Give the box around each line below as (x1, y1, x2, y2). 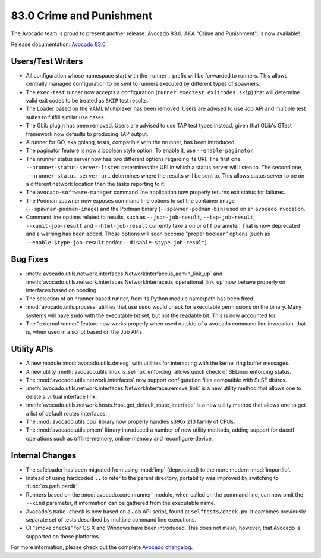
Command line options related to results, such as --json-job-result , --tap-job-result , (26, 213, 255, 221)
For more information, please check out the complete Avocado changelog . (11, 544, 193, 551)
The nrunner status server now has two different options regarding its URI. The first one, (26, 155, 243, 162)
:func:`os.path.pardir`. (26, 483, 80, 490)
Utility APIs (11, 344, 53, 354)
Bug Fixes (11, 254, 49, 265)
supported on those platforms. (26, 532, 100, 540)
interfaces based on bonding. (26, 287, 98, 294)
